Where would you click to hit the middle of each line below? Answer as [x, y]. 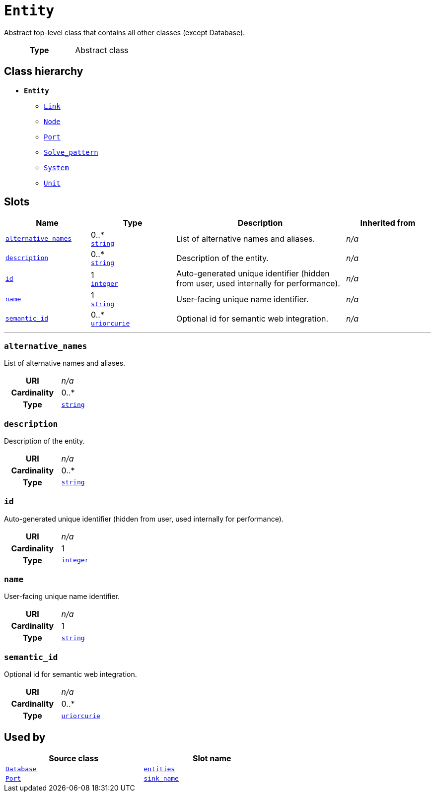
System [56, 167]
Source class [74, 759]
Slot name [212, 759]
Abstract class [102, 50]
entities [159, 769]
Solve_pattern [71, 152]
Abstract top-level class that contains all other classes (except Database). [125, 32]
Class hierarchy [44, 71]
